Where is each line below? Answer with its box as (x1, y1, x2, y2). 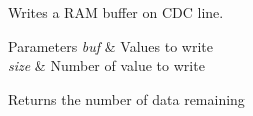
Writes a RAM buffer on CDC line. (8, 2, 224, 22)
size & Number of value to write (8, 55, 205, 76)
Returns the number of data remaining (8, 88, 245, 109)
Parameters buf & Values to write (8, 35, 214, 56)
